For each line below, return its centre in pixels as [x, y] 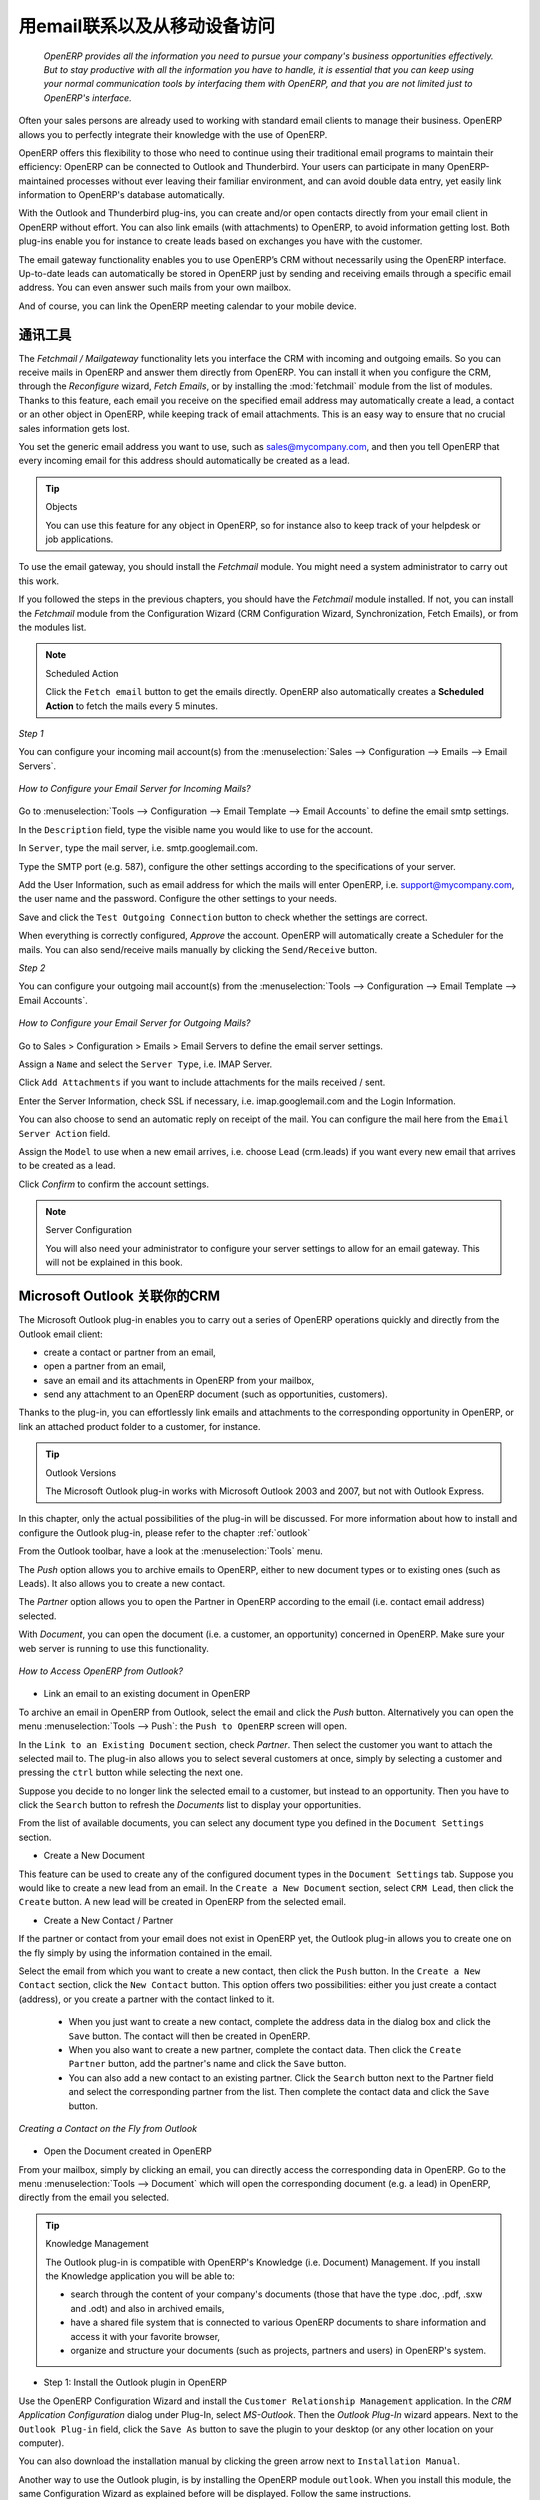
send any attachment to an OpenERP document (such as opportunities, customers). [216, 1394]
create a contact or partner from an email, [130, 1352]
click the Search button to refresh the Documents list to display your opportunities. [190, 1805]
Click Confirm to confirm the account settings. [114, 1184]
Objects [61, 507]
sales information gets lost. [74, 428]
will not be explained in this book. [114, 1262]
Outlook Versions [81, 1472]
